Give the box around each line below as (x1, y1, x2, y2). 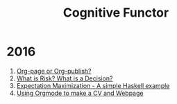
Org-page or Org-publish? (16, 67, 92, 75)
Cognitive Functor (62, 5, 169, 21)
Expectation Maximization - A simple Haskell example (16, 81, 170, 89)
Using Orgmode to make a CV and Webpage (16, 89, 144, 97)
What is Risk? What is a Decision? (16, 74, 113, 83)
